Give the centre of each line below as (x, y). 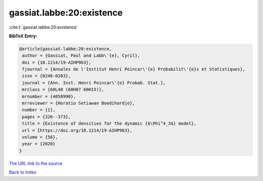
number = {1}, (39, 110)
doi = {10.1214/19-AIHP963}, (57, 62)
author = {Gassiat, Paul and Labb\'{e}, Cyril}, (81, 56)
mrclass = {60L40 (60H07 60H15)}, (63, 90)
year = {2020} (39, 144)
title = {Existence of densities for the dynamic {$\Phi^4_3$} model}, (109, 123)
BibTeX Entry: (23, 36)
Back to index (23, 172)
